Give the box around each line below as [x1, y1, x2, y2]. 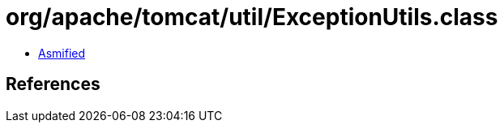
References [6, 74, 100, 95]
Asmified [38, 45, 86, 60]
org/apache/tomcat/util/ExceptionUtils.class [6, 3, 498, 31]
